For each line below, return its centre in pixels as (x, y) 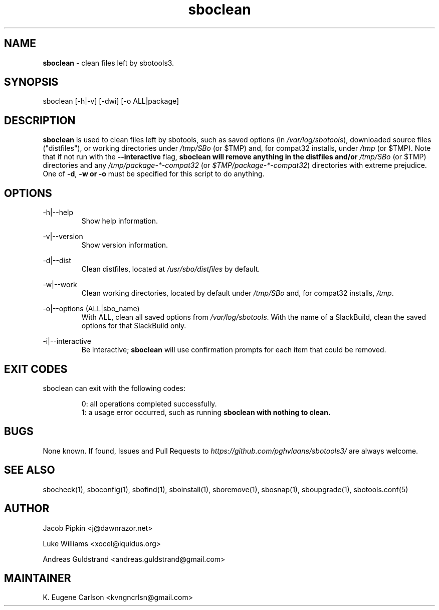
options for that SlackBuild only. (134, 326)
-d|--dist (57, 261)
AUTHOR (27, 509)
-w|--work (60, 285)
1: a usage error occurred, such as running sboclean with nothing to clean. (206, 412)
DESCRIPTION (40, 120)
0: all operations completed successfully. (149, 403)
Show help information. (120, 221)
